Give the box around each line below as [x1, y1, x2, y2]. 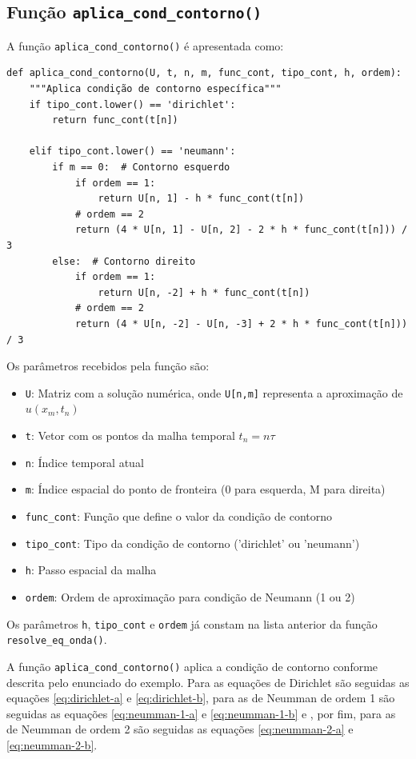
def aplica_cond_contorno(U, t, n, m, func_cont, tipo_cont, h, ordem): [6, 67, 402, 79]
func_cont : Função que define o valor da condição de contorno [25, 507, 333, 524]
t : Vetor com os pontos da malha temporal [25, 426, 235, 443]
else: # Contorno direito [52, 255, 196, 267]
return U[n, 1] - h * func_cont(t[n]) [98, 193, 305, 205]
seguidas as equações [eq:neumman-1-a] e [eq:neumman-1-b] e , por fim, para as [6, 705, 396, 721]
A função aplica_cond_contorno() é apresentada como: [6, 37, 284, 54]
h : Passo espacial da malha [25, 561, 157, 578]
